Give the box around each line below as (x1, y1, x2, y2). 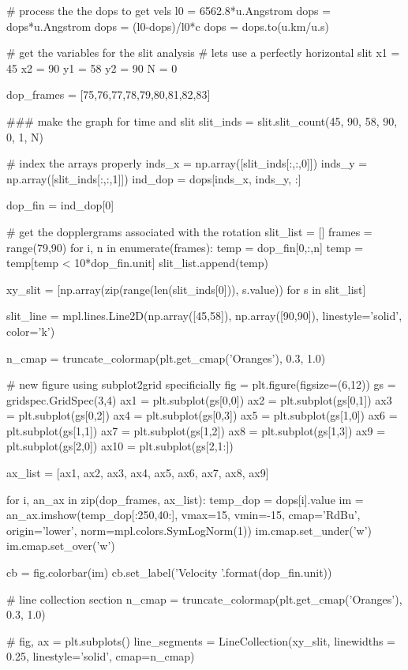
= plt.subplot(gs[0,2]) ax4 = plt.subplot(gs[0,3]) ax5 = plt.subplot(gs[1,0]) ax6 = (6, 407, 398, 423)
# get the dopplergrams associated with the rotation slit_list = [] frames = (6, 223, 372, 239)
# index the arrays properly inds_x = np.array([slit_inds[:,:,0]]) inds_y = (6, 155, 368, 171)
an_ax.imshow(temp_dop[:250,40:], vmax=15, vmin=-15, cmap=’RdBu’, (6, 506, 361, 523)
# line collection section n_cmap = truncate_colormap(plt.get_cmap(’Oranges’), (6, 590, 402, 607)
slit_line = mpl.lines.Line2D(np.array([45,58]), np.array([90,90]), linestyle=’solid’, (6, 307, 402, 324)
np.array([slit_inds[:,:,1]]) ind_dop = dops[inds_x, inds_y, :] (6, 170, 301, 186)
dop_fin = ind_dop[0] (6, 197, 114, 213)
